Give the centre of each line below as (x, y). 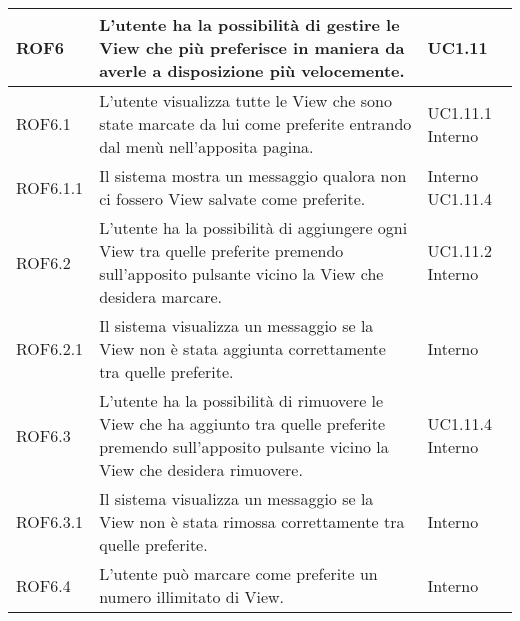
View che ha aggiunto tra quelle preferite (242, 423)
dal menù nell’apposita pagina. (206, 146)
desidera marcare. (161, 296)
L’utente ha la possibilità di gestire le (249, 24)
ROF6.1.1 (50, 187)
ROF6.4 (43, 585)
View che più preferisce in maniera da (252, 47)
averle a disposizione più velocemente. (252, 70)
